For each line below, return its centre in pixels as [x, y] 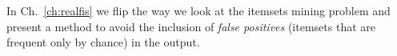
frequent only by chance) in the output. [103, 42]
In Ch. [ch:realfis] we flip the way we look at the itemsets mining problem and [198, 10]
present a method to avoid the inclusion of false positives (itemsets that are [191, 26]
